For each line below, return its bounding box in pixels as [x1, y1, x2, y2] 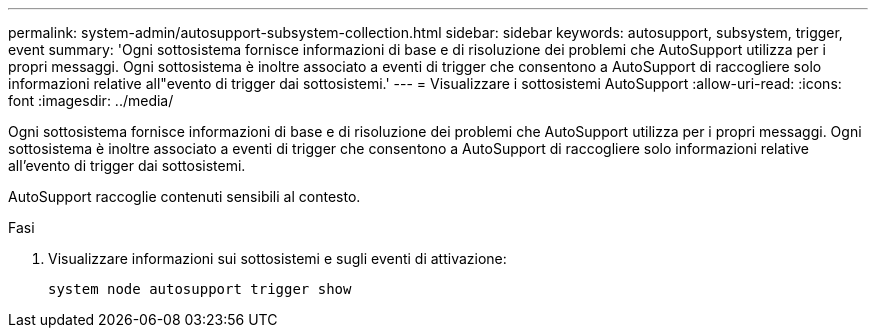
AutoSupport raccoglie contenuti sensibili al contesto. [8, 188, 361, 205]
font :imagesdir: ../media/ [8, 92, 174, 109]
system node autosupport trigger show [48, 281, 352, 297]
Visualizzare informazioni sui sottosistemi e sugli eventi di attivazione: [48, 250, 507, 267]
